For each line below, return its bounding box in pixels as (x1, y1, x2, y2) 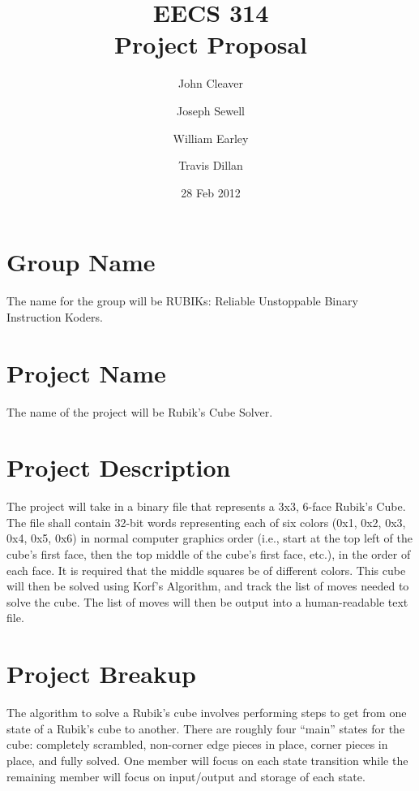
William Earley (173, 129, 249, 146)
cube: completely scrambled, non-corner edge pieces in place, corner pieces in (6, 736, 388, 753)
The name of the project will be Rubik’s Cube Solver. (6, 403, 273, 420)
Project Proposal (114, 28, 307, 61)
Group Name (6, 245, 156, 279)
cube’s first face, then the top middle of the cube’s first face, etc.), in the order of (6, 546, 411, 563)
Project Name (6, 356, 166, 389)
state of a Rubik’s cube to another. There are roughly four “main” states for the (6, 720, 405, 737)
